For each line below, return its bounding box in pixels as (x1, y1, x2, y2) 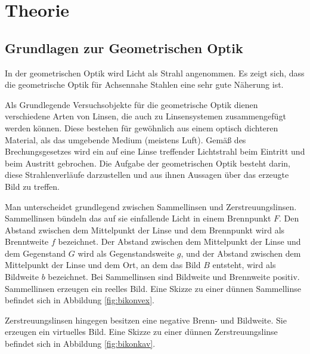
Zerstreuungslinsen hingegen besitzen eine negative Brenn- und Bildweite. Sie (5, 313, 287, 326)
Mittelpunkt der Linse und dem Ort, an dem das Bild (5, 258, 201, 271)
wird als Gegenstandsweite (77, 247, 175, 259)
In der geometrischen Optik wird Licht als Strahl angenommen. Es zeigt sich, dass (5, 66, 305, 79)
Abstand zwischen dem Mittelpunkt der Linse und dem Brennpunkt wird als (5, 223, 285, 236)
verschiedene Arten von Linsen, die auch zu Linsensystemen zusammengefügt (5, 110, 286, 122)
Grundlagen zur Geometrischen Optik (5, 38, 243, 57)
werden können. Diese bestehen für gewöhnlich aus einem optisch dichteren (5, 121, 278, 134)
